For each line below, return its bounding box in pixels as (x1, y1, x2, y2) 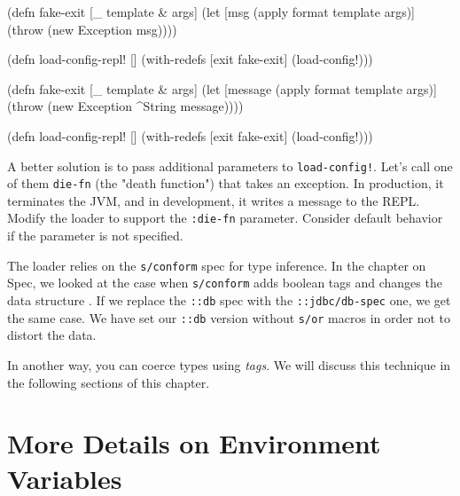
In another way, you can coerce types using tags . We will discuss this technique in (7, 355, 451, 374)
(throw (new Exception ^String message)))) (7, 97, 244, 115)
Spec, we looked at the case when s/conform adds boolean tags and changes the (7, 273, 442, 292)
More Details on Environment (7, 425, 381, 461)
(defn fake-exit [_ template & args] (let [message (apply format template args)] (7, 79, 437, 98)
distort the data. (7, 326, 97, 344)
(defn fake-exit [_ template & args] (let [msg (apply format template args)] (7, 3, 415, 20)
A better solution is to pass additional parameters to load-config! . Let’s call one (7, 156, 453, 175)
